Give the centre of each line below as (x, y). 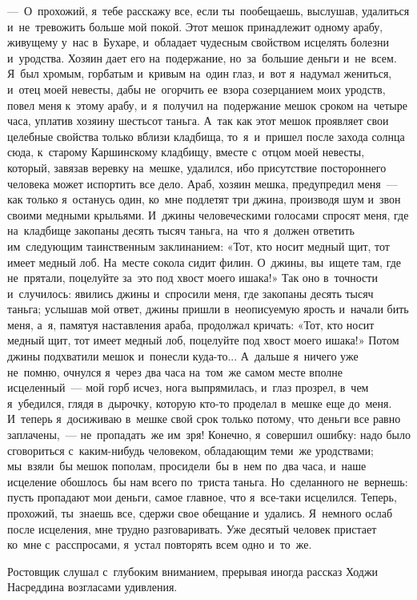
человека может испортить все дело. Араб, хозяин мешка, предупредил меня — (202, 183)
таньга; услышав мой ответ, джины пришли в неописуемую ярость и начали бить (208, 309)
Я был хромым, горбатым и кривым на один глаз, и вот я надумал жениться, (200, 73)
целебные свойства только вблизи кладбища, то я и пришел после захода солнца (206, 136)
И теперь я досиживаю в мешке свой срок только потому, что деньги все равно (204, 419)
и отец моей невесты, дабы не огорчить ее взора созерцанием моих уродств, (196, 89)
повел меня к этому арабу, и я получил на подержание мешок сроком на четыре (207, 105)
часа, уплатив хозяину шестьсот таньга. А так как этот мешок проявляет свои (198, 121)
